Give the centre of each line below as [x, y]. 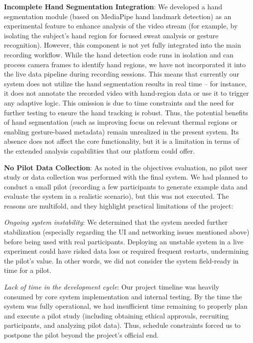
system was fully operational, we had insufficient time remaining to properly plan [126, 306]
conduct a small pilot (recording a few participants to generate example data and [126, 186]
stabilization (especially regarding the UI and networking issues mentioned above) [127, 232]
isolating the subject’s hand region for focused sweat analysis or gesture [111, 35]
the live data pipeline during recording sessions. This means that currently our [122, 74]
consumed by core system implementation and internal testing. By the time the [123, 296]
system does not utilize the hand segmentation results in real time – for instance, [126, 83]
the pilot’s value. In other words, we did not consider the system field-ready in [121, 260]
